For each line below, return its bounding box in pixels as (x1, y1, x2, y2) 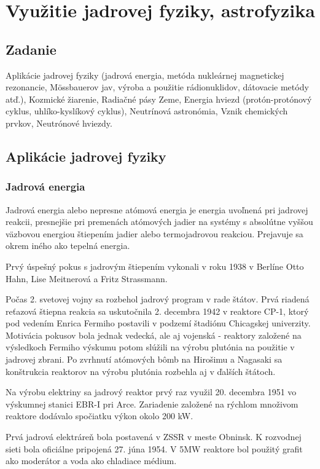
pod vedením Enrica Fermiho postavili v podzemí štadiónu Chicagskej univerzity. (6, 317, 311, 329)
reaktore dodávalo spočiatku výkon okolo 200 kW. (6, 409, 193, 422)
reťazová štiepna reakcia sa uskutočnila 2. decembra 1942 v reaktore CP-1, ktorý (6, 304, 309, 317)
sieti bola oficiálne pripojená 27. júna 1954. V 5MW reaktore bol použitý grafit (6, 442, 303, 455)
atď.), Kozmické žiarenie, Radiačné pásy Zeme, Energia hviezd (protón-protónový (6, 92, 312, 105)
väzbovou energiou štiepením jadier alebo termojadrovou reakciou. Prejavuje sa (6, 227, 303, 240)
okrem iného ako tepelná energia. (6, 239, 130, 252)
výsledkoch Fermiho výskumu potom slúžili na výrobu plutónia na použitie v (6, 341, 295, 353)
